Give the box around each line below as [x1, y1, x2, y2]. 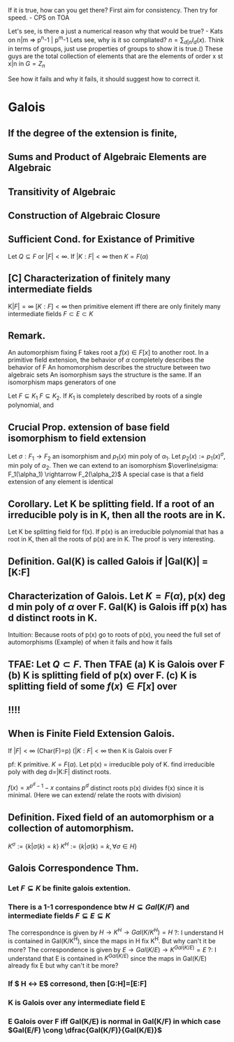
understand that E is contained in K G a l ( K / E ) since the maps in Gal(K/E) [8, 953, 207, 963]
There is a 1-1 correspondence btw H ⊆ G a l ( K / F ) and [8, 902, 190, 912]
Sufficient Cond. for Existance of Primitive [8, 234, 195, 245]
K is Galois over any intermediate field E [8, 998, 146, 1007]
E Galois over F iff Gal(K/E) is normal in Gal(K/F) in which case [8, 1016, 221, 1026]
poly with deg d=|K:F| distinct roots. [8, 767, 111, 776]
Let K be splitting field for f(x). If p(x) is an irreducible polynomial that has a [8, 527, 224, 536]
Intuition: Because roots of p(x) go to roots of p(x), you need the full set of [8, 630, 221, 639]
